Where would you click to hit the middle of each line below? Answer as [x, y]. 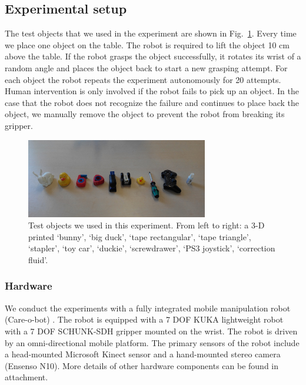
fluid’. [38, 259]
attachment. [26, 377]
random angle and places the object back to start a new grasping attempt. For [146, 67]
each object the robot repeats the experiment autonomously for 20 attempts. [143, 79]
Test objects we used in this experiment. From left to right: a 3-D [147, 225]
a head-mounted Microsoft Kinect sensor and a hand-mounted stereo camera [143, 354]
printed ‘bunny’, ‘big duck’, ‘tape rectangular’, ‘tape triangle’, [140, 236]
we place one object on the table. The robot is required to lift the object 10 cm [147, 44]
